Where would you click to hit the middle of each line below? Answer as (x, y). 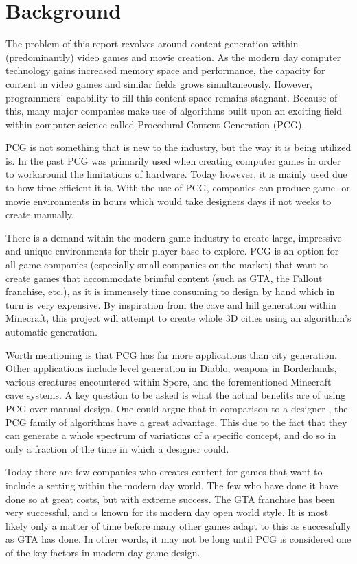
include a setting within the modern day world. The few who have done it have (172, 485)
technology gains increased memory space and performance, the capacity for (165, 70)
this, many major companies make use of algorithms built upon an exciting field (174, 111)
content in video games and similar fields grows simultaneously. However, (159, 83)
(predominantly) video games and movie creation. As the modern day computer (173, 57)
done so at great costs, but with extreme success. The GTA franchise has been (170, 498)
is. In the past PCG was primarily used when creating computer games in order (173, 160)
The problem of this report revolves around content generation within (152, 44)
